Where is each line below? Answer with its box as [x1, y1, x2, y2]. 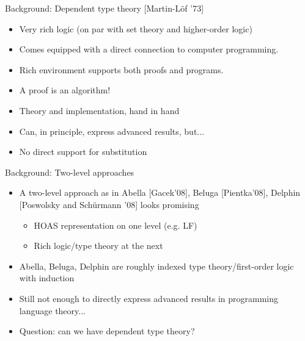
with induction [19, 271, 75, 284]
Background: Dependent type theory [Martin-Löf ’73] [5, 2, 204, 14]
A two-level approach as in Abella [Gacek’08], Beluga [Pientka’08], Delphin [19, 186, 301, 199]
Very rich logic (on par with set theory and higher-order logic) [19, 22, 252, 35]
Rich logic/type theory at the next [34, 239, 163, 252]
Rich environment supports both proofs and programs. [19, 63, 224, 76]
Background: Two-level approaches [5, 165, 134, 178]
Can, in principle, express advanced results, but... [19, 124, 205, 137]
